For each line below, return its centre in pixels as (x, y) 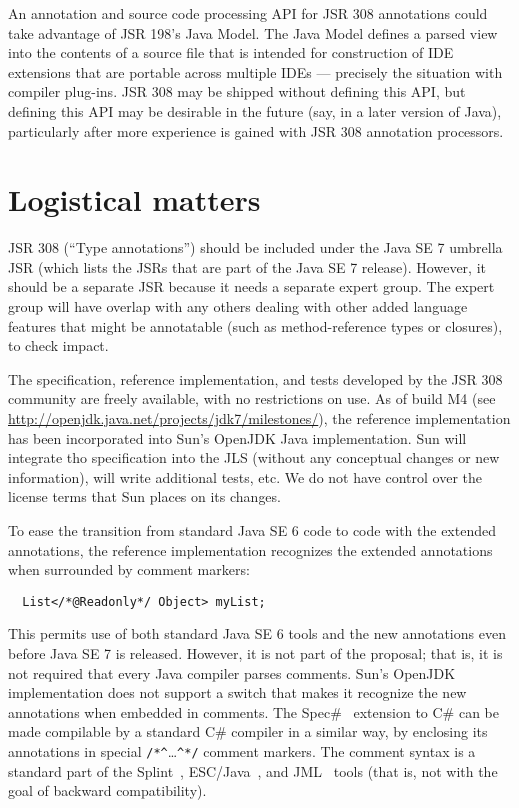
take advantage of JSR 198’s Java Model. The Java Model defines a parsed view (253, 32)
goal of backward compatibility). (107, 790)
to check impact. (58, 345)
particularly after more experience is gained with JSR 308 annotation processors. (256, 130)
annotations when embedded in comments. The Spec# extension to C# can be (253, 711)
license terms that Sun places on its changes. (144, 496)
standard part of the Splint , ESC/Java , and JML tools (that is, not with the (253, 770)
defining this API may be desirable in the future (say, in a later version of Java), (255, 110)
